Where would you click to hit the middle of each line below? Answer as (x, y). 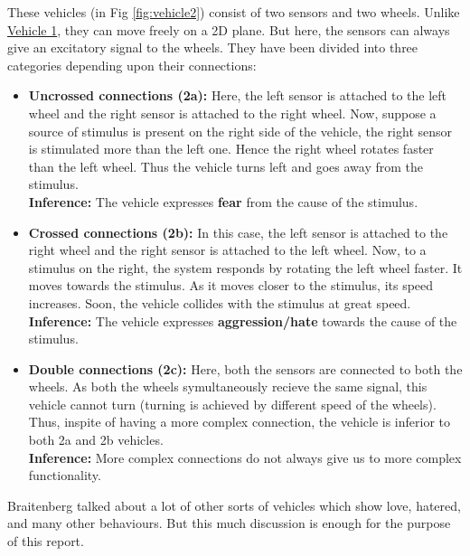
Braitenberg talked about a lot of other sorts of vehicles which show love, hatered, (234, 505)
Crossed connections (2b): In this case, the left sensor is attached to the (238, 232)
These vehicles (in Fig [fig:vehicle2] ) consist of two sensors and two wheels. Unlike (234, 12)
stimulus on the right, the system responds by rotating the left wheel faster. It (245, 267)
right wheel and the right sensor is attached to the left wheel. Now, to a (227, 250)
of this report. (46, 541)
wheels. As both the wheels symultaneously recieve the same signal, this (228, 386)
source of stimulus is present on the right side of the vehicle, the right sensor (240, 131)
